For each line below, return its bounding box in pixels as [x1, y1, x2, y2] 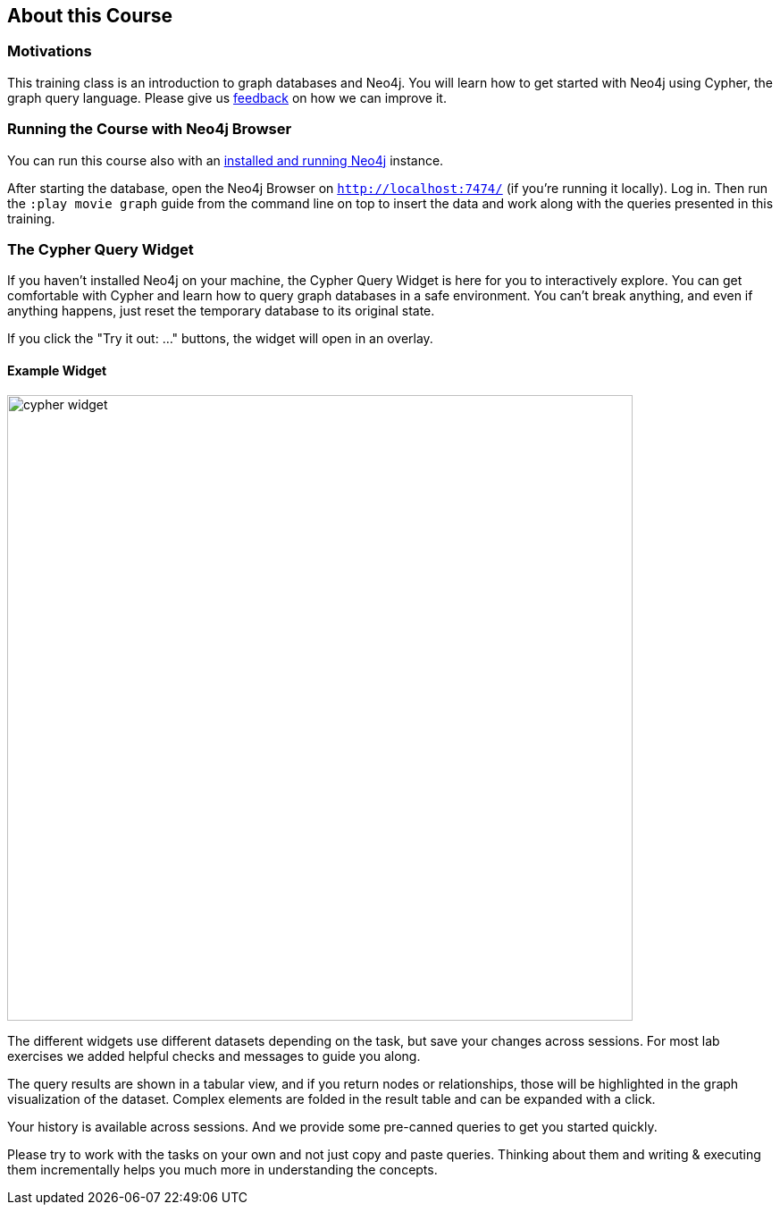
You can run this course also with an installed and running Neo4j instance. [7, 152, 444, 168]
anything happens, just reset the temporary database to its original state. [7, 303, 435, 319]
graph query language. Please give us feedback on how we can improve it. [7, 89, 447, 105]
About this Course [7, 4, 173, 27]
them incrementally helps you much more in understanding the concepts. [7, 1161, 438, 1177]
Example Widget [7, 362, 107, 378]
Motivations [7, 42, 92, 61]
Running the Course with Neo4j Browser [7, 120, 292, 139]
